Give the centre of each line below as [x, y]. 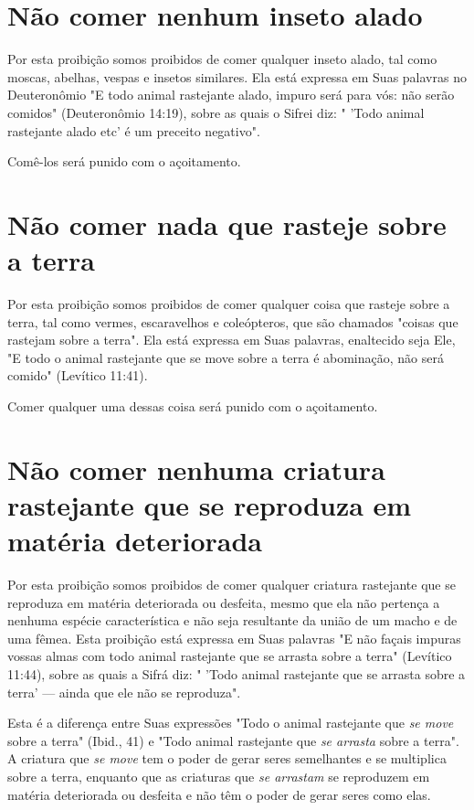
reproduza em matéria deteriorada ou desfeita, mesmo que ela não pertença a [224, 602]
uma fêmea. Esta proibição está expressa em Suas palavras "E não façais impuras [234, 638]
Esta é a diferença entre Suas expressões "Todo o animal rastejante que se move [231, 723]
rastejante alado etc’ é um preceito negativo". [134, 130]
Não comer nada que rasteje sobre [227, 224]
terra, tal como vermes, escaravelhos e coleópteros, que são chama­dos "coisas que [233, 321]
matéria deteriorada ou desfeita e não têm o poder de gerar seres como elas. [219, 794]
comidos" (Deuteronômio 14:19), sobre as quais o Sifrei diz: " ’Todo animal [216, 112]
